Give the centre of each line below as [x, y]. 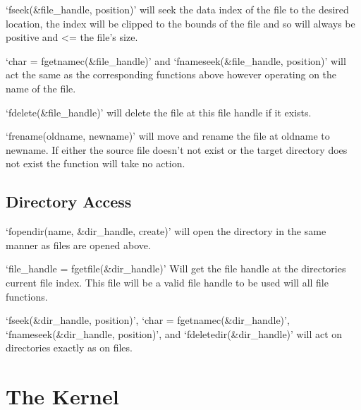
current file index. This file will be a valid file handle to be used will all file [167, 282]
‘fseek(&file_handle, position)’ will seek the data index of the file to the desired [177, 9]
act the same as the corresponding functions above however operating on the [171, 74]
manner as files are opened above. [78, 245]
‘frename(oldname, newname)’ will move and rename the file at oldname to [168, 136]
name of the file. [41, 88]
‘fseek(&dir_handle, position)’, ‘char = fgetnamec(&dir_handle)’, [148, 320]
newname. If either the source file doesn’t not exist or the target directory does [177, 149]
